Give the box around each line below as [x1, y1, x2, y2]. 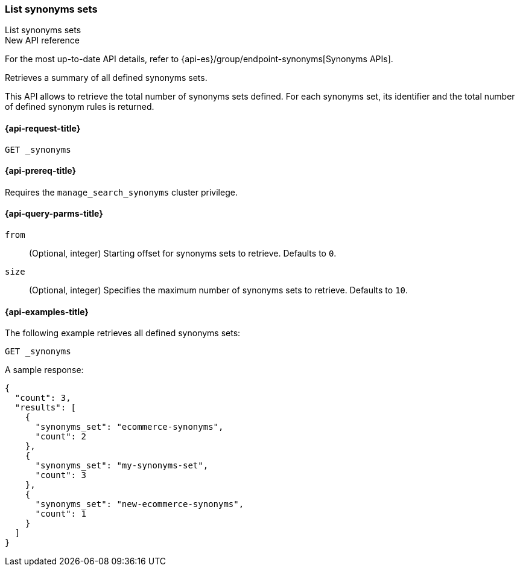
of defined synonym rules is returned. [5, 101, 154, 112]
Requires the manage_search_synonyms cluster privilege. [5, 187, 238, 197]
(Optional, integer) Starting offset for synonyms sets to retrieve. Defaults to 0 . [29, 248, 337, 259]
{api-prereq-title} [5, 165, 77, 176]
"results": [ [14, 403, 77, 413]
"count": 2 [35, 432, 86, 442]
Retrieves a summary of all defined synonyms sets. [5, 72, 208, 83]
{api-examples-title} [5, 306, 89, 317]
